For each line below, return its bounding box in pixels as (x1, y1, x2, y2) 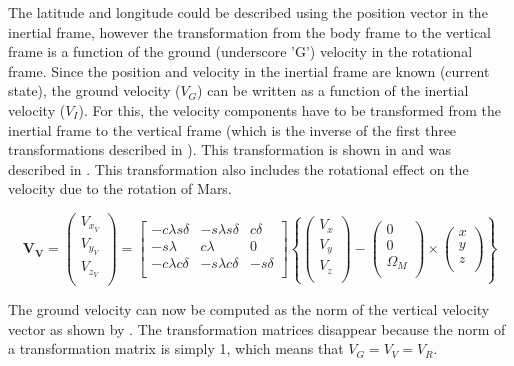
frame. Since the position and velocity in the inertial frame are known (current (8, 60, 490, 81)
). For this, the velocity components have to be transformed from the (78, 99, 501, 120)
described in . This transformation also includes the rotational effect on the (8, 158, 469, 179)
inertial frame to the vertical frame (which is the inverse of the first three (8, 119, 457, 140)
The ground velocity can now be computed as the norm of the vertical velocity (8, 299, 490, 320)
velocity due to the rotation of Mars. (8, 178, 232, 199)
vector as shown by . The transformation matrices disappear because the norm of (8, 318, 506, 339)
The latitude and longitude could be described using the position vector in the (8, 2, 488, 22)
